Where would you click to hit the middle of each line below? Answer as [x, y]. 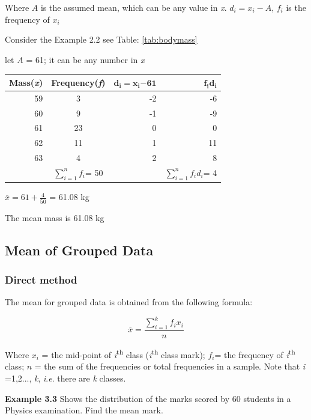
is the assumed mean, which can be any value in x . [134, 7]
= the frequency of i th [255, 354]
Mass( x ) [26, 82]
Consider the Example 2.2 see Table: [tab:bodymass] [101, 39]
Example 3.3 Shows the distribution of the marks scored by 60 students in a [148, 398]
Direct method [41, 279]
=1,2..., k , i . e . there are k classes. [65, 378]
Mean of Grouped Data [79, 250]
